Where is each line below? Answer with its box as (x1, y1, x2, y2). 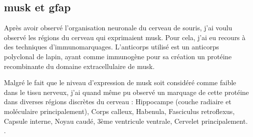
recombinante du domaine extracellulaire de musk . (4, 61, 155, 71)
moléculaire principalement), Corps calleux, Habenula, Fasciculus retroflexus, (4, 106, 235, 116)
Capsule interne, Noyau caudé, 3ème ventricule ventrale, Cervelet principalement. (4, 115, 248, 126)
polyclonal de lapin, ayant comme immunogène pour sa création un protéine (4, 51, 232, 61)
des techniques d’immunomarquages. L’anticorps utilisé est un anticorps (4, 42, 219, 52)
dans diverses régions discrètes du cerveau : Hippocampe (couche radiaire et (4, 96, 231, 107)
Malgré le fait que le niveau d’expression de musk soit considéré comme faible (4, 77, 236, 88)
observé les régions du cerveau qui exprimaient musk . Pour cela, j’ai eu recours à (4, 32, 246, 42)
